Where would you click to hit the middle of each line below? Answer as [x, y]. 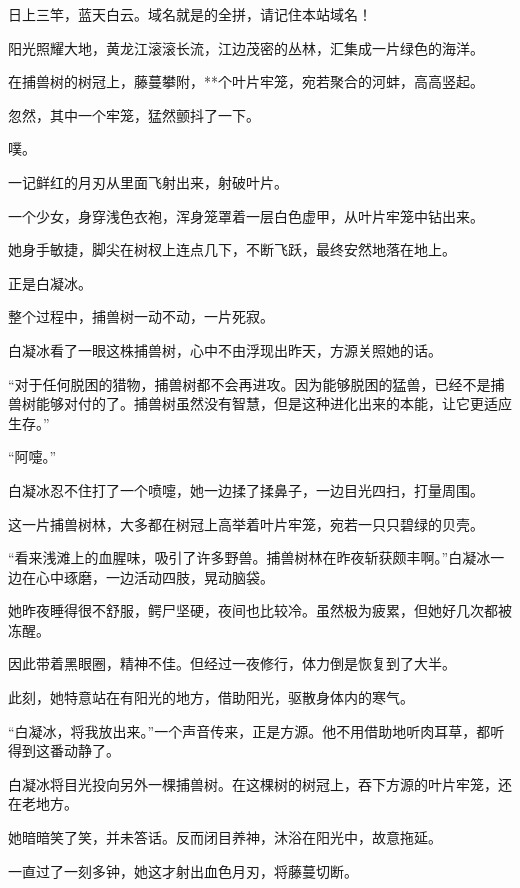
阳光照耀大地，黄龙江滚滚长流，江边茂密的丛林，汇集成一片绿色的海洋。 [246, 47]
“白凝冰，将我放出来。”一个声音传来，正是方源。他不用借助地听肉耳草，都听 [256, 730]
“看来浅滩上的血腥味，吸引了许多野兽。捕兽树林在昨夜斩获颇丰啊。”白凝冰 [249, 557]
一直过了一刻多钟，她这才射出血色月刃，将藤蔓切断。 [183, 870]
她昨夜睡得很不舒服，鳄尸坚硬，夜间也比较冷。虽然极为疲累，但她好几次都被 [260, 610]
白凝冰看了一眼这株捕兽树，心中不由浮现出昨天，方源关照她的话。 [225, 349]
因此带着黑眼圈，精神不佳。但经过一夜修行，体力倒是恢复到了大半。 [232, 663]
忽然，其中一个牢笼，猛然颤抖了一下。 [134, 114]
